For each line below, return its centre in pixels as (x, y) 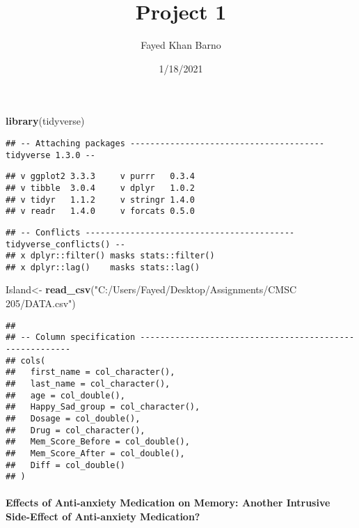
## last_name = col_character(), (88, 383)
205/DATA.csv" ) (41, 303)
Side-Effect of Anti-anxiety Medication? (103, 517)
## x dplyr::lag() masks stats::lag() (103, 267)
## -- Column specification (71, 337)
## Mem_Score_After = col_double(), (95, 453)
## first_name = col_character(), (90, 372)
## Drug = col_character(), (75, 430)
